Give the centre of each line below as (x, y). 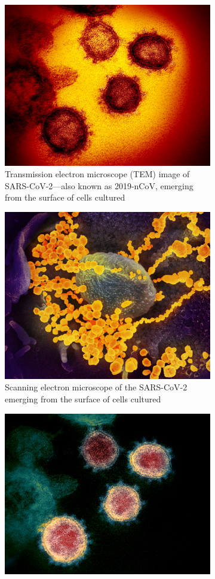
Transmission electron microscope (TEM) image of (97, 174)
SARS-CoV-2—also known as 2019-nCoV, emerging (99, 185)
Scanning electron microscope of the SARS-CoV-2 (96, 387)
